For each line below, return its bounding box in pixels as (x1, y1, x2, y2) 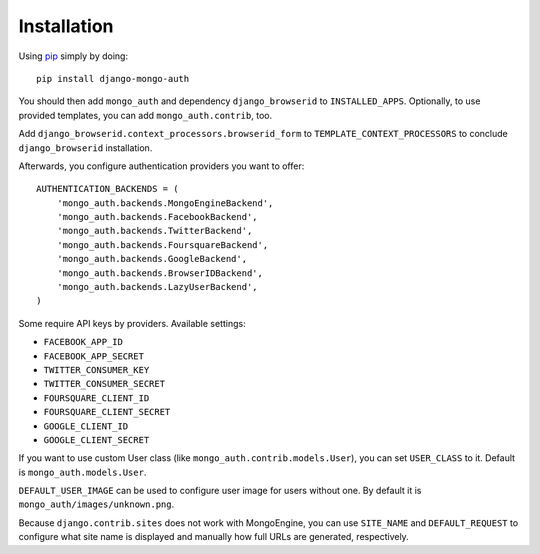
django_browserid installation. (18, 141, 153, 154)
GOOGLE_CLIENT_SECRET (43, 434, 150, 445)
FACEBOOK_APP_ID (43, 336, 124, 348)
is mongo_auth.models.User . (18, 466, 147, 478)
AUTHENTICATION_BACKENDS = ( (36, 183, 179, 195)
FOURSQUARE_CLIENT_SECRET (43, 406, 171, 418)
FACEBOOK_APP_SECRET (43, 350, 145, 362)
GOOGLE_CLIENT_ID (43, 420, 129, 432)
